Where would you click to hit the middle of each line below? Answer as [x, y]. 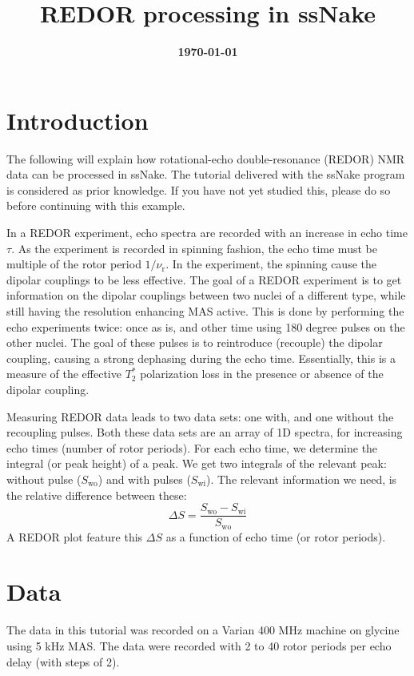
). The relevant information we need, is [302, 479]
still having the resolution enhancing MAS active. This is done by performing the [205, 311]
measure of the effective [64, 374]
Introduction [78, 120]
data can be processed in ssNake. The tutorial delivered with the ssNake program [206, 174]
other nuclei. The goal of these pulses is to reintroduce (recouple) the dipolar [195, 342]
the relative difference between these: [97, 495]
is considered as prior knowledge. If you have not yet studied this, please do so [199, 189]
